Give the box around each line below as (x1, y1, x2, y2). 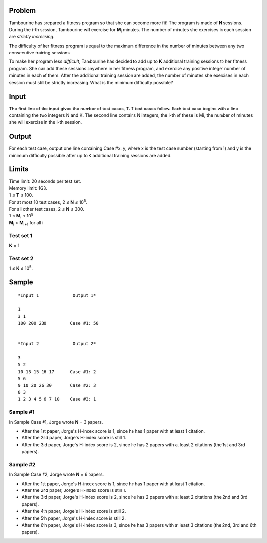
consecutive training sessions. (9, 50, 71, 55)
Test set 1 (9, 232, 33, 239)
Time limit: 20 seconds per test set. (9, 178, 81, 184)
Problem (9, 6, 36, 15)
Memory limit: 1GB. (9, 185, 48, 191)
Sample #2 (9, 461, 36, 468)
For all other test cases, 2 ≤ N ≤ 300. (9, 206, 84, 212)
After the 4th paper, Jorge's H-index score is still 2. (21, 508, 126, 514)
